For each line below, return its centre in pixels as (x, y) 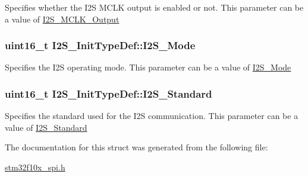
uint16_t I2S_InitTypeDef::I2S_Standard (109, 93)
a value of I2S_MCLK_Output (62, 19)
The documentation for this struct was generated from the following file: (136, 147)
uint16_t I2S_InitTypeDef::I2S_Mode (100, 45)
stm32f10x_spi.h (35, 167)
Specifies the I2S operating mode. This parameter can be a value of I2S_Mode (148, 67)
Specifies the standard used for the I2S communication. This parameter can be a (152, 116)
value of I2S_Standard (46, 127)
